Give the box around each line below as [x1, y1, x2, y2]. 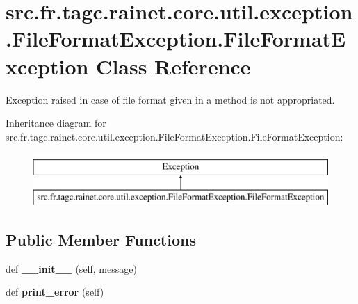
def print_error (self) [6, 285, 104, 299]
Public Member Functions [6, 228, 196, 250]
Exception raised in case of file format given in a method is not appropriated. [6, 92, 335, 106]
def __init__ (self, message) [6, 261, 137, 275]
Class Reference [96, 51, 251, 80]
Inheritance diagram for [6, 115, 106, 130]
